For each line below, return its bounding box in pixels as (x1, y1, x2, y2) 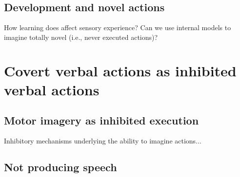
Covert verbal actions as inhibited (4, 60, 237, 80)
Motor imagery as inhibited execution (4, 113, 199, 128)
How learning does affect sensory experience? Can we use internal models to (4, 22, 231, 33)
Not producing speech (4, 159, 117, 175)
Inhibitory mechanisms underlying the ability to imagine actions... (4, 136, 201, 146)
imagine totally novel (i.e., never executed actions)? (4, 32, 158, 42)
